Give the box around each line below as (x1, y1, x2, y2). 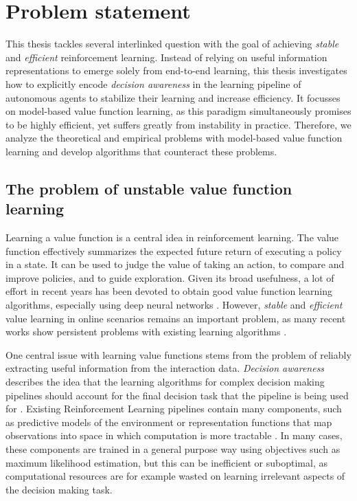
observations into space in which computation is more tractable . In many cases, (5, 428, 343, 443)
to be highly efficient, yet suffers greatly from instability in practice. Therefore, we (5, 117, 352, 131)
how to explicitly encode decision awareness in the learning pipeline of (5, 76, 301, 91)
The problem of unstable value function (5, 177, 292, 199)
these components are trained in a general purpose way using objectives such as (5, 441, 341, 456)
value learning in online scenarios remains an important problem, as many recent (5, 311, 346, 325)
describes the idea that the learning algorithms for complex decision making (5, 375, 325, 388)
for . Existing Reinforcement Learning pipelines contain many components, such (5, 401, 342, 416)
